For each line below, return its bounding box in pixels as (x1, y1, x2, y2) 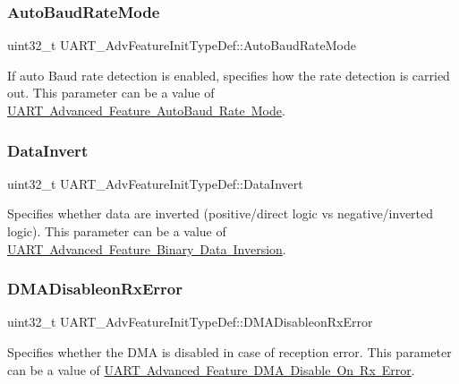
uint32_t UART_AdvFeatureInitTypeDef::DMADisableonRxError (7, 312, 373, 331)
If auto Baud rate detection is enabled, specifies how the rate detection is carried (7, 65, 450, 84)
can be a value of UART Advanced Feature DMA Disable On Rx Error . (7, 360, 415, 379)
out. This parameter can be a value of (7, 83, 215, 102)
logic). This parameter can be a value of (7, 222, 226, 240)
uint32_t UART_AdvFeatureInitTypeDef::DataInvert (7, 174, 303, 192)
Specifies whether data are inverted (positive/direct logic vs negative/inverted (7, 204, 434, 223)
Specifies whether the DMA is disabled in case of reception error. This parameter (7, 343, 452, 361)
